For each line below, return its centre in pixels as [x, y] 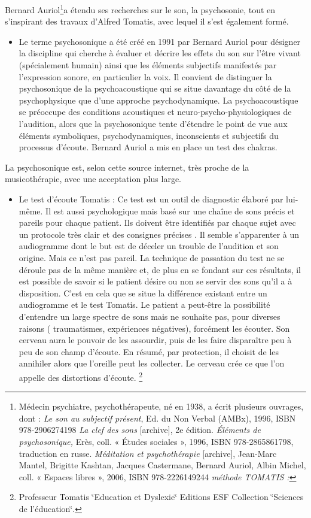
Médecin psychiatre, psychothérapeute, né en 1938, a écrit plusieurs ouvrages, [161, 406]
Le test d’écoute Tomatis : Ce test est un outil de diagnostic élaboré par [151, 199]
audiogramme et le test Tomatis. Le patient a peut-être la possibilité [144, 305]
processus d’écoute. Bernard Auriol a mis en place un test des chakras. [148, 147]
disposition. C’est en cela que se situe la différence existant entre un [143, 293]
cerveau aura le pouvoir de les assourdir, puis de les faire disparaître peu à [155, 340]
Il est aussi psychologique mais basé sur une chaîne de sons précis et [170, 210]
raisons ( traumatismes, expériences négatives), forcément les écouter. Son [154, 328]
